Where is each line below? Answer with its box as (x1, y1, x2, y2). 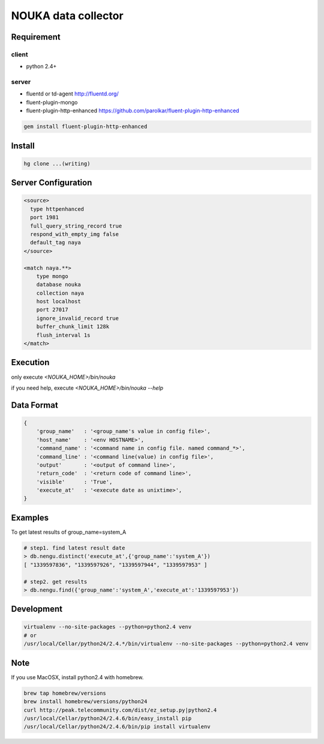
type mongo (36, 273, 68, 279)
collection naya (36, 289, 84, 297)
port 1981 (30, 214, 59, 221)
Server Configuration (11, 178, 92, 188)
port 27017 (36, 306, 68, 313)
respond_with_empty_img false (30, 231, 119, 237)
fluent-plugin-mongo (26, 98, 78, 106)
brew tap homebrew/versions (23, 689, 106, 697)
